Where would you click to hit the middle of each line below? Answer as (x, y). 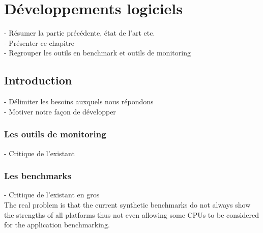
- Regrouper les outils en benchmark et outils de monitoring (97, 53)
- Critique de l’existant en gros (52, 195)
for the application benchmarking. (57, 225)
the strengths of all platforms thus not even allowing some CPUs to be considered (131, 214)
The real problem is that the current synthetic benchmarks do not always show (127, 204)
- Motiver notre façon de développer (60, 111)
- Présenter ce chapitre (39, 42)
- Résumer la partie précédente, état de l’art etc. (80, 33)
